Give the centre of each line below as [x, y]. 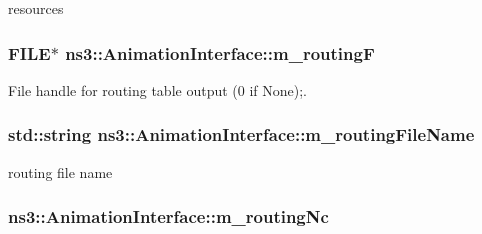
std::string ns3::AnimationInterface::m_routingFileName [241, 134]
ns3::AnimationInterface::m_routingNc [168, 216]
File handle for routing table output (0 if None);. [157, 89]
